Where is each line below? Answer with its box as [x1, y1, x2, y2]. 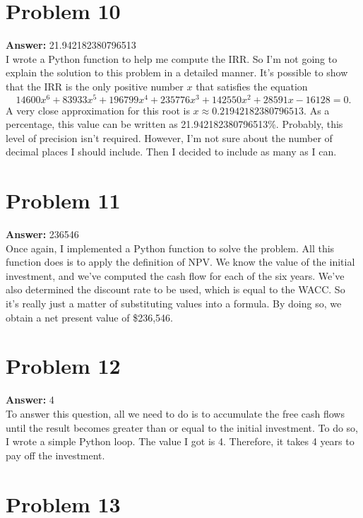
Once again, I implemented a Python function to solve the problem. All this [6, 240, 335, 255]
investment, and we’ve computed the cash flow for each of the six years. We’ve [6, 268, 345, 283]
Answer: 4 [6, 392, 54, 407]
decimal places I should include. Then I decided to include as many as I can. [6, 144, 337, 159]
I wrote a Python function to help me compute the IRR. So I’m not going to [6, 51, 338, 66]
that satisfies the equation [196, 78, 308, 93]
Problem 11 [6, 186, 121, 215]
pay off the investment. [6, 447, 105, 462]
